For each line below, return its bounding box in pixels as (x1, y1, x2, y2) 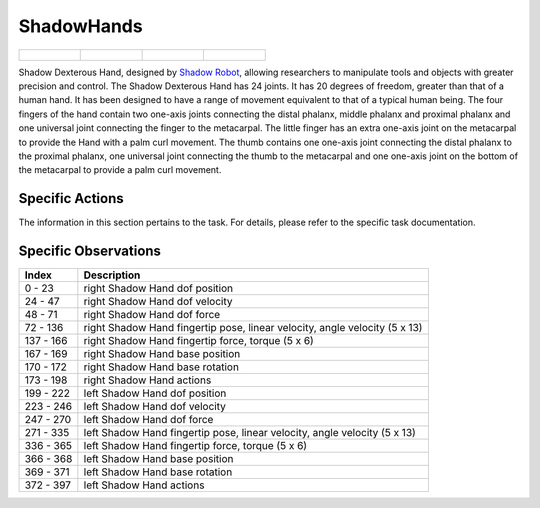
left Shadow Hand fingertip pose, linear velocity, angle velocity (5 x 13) (83, 426, 417, 440)
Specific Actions (18, 190, 124, 207)
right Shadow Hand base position (83, 347, 241, 361)
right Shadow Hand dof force (83, 308, 221, 322)
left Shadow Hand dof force (83, 413, 214, 427)
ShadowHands (18, 15, 144, 37)
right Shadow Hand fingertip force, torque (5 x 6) (83, 334, 314, 348)
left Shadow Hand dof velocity (83, 400, 227, 414)
